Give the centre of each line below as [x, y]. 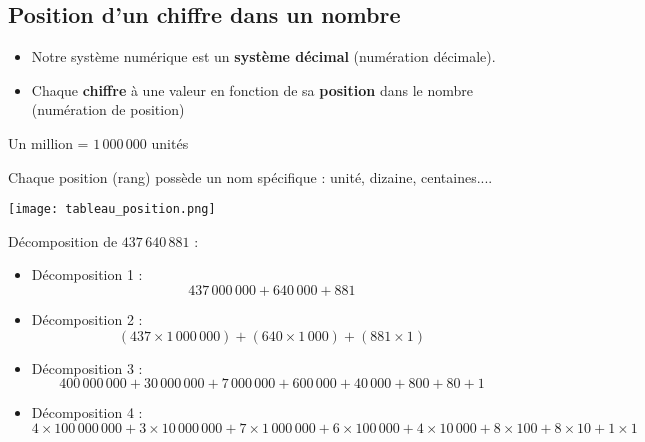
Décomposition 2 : [87, 319]
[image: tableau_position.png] [112, 209]
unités [170, 142]
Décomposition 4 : [87, 412]
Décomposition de [63, 240]
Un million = [48, 142]
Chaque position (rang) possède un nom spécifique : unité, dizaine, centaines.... [250, 176]
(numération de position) [108, 109]
